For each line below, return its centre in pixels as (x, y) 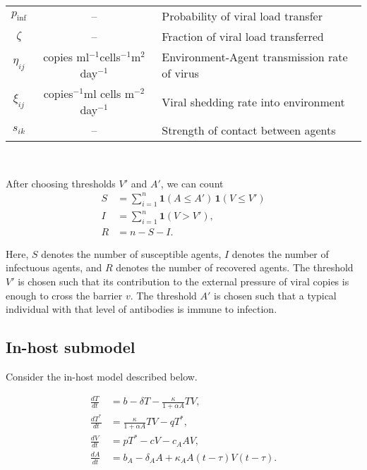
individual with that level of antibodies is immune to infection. (142, 309)
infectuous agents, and (54, 267)
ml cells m (109, 93)
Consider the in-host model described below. (102, 377)
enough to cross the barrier (64, 295)
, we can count (192, 183)
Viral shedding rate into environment (253, 101)
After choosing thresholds (61, 183)
